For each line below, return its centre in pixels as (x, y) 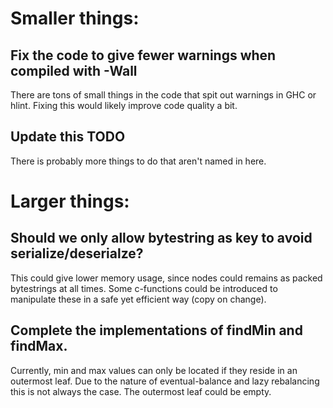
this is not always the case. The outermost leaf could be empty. (141, 391)
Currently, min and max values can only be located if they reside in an (154, 370)
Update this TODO (68, 137)
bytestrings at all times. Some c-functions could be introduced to (144, 288)
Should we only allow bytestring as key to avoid (161, 238)
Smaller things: (75, 18)
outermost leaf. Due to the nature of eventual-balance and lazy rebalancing (165, 381)
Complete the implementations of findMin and (156, 330)
